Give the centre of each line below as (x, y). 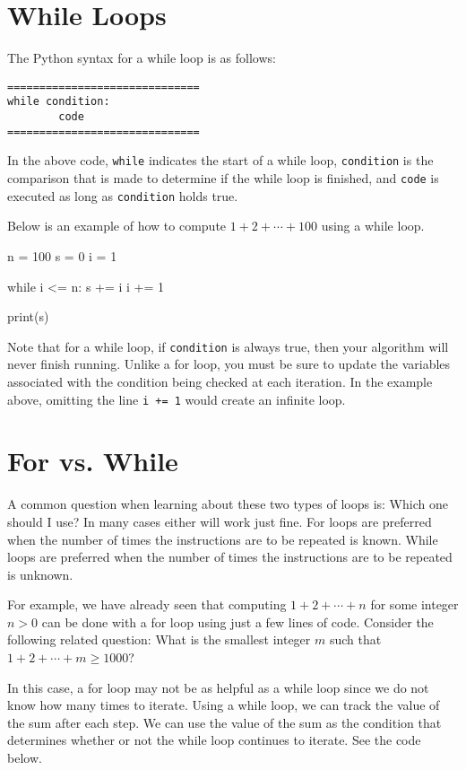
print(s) (28, 316)
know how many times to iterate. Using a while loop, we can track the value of (224, 705)
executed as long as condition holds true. (123, 195)
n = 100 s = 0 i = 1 (62, 255)
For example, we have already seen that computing (147, 604)
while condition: (59, 102)
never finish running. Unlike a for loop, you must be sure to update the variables (229, 364)
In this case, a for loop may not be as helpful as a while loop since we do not (218, 687)
